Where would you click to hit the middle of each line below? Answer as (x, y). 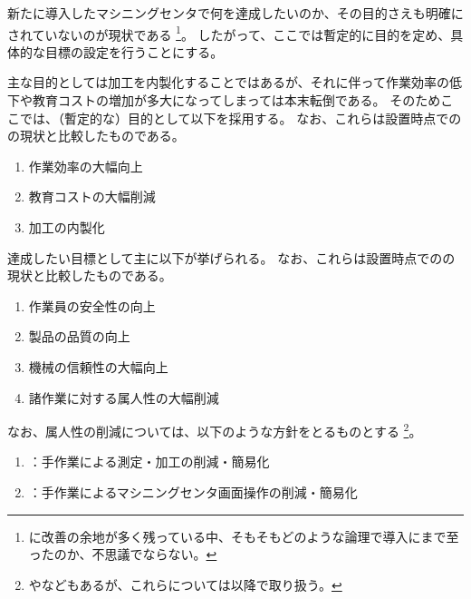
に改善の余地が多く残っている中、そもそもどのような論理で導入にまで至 (244, 536)
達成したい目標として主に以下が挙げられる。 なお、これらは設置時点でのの (231, 257)
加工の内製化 (67, 227)
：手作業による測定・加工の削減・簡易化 (149, 462)
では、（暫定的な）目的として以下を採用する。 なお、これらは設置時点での (240, 118)
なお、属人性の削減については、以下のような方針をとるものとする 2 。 (215, 430)
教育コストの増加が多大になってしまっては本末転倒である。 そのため (236, 100)
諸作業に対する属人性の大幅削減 (124, 397)
